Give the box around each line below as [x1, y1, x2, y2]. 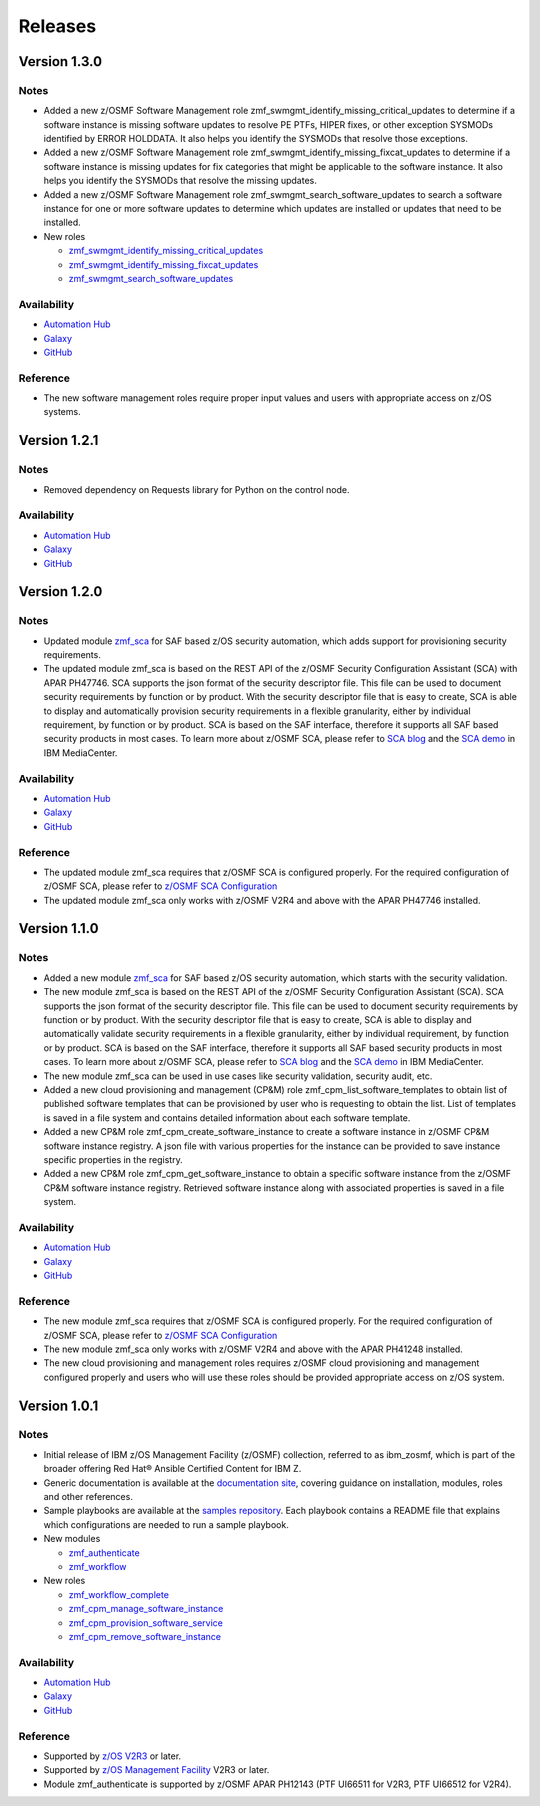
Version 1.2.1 [18, 432, 99, 449]
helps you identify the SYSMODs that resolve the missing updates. [43, 175, 317, 187]
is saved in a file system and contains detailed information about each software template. [43, 1111, 411, 1124]
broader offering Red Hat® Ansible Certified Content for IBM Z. [43, 1463, 302, 1475]
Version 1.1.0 [18, 920, 99, 937]
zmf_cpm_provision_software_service [68, 1616, 224, 1629]
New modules [43, 1533, 101, 1545]
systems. [43, 406, 81, 418]
